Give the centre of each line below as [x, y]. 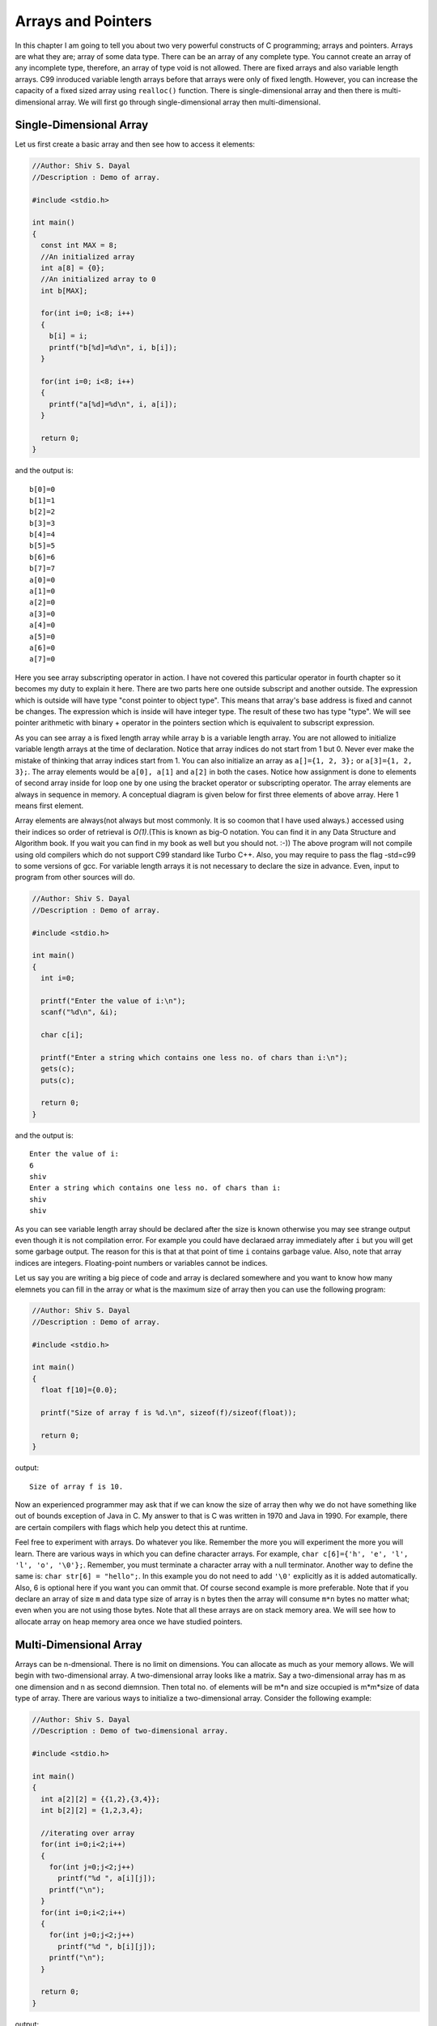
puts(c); [58, 1080]
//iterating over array [88, 1833]
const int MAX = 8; [79, 246]
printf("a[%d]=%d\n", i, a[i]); [113, 404]
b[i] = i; [68, 336]
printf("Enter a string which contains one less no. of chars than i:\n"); [194, 1057]
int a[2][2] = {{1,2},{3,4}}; [101, 1799]
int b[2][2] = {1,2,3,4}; [92, 1810]
